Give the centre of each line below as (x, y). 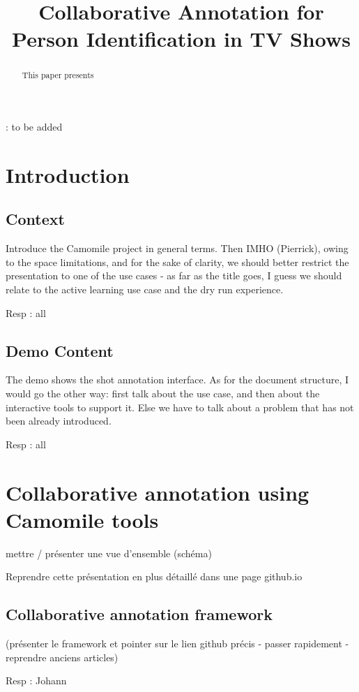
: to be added (34, 127)
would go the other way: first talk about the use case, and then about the (163, 393)
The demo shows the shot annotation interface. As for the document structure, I (177, 380)
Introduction (68, 174)
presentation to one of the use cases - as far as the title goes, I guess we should (174, 275)
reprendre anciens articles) (62, 657)
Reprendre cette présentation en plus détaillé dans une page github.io (154, 576)
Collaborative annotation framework (139, 614)
